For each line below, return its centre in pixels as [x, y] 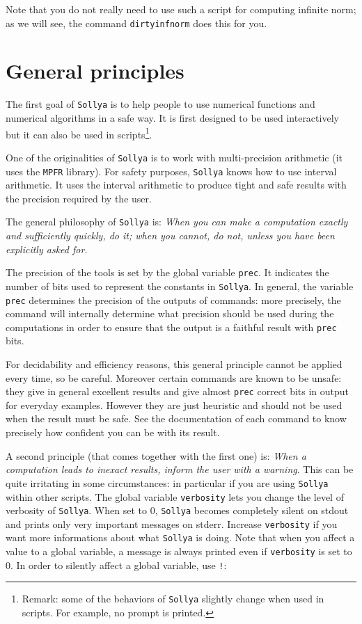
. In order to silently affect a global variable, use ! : [119, 565]
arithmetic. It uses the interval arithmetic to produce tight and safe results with [176, 185]
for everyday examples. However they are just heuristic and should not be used [174, 405]
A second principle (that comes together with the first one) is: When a [156, 455]
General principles [95, 71]
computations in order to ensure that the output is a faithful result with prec [171, 327]
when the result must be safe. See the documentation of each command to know [176, 418]
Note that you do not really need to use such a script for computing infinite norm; [181, 9]
